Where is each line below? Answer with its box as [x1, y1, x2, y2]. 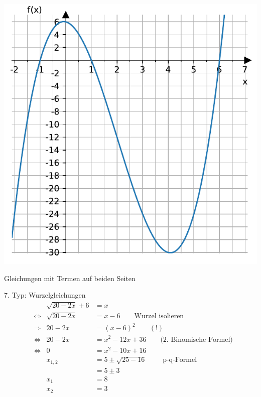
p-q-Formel [163, 356, 197, 364]
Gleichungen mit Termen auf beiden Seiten [4, 273, 136, 283]
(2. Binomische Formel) [160, 336, 233, 343]
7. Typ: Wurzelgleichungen [4, 290, 86, 300]
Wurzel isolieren [134, 313, 184, 320]
